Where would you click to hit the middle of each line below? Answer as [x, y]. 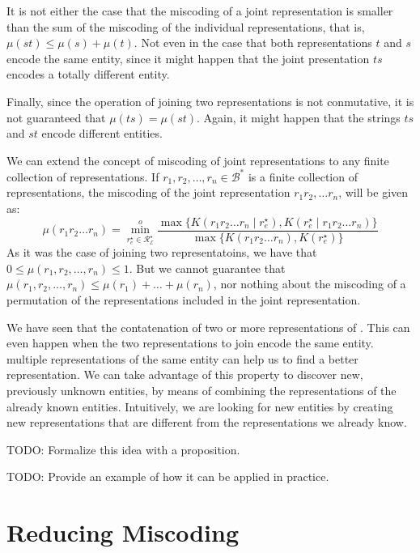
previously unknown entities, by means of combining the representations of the [202, 391]
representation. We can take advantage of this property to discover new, [185, 374]
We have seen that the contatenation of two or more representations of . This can [208, 327]
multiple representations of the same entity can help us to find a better [182, 358]
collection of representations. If [83, 176]
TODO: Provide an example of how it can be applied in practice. [168, 476]
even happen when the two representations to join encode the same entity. [190, 343]
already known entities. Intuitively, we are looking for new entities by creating [200, 406]
